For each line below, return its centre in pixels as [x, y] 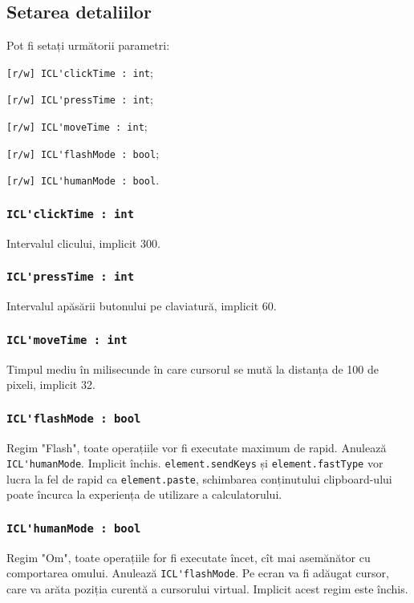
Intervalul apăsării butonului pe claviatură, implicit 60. [142, 306]
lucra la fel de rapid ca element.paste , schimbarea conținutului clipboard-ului [199, 478]
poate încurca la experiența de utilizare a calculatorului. [144, 494]
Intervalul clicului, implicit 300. [83, 243]
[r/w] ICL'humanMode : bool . [83, 180]
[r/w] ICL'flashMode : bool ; [83, 153]
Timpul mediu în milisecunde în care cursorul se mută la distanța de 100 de [193, 368]
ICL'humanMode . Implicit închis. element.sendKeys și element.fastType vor [195, 463]
